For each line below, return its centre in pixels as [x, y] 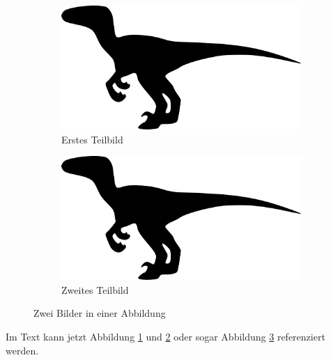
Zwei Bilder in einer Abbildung [100, 313]
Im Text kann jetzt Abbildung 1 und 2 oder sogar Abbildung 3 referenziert [165, 337]
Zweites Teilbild [95, 289]
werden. [22, 350]
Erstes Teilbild [92, 139]
